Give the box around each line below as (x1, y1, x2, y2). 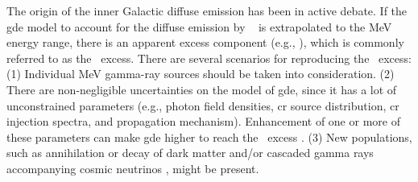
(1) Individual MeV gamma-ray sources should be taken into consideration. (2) (6, 65, 395, 82)
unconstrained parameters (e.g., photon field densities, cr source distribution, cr (6, 97, 399, 114)
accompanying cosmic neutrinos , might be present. (6, 159, 259, 176)
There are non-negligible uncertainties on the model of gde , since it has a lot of (6, 81, 397, 97)
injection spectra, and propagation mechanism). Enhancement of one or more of (6, 113, 400, 130)
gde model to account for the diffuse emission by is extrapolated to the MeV (6, 18, 392, 35)
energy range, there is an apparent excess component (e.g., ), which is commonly (6, 34, 404, 51)
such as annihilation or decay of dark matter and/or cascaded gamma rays (6, 144, 374, 161)
